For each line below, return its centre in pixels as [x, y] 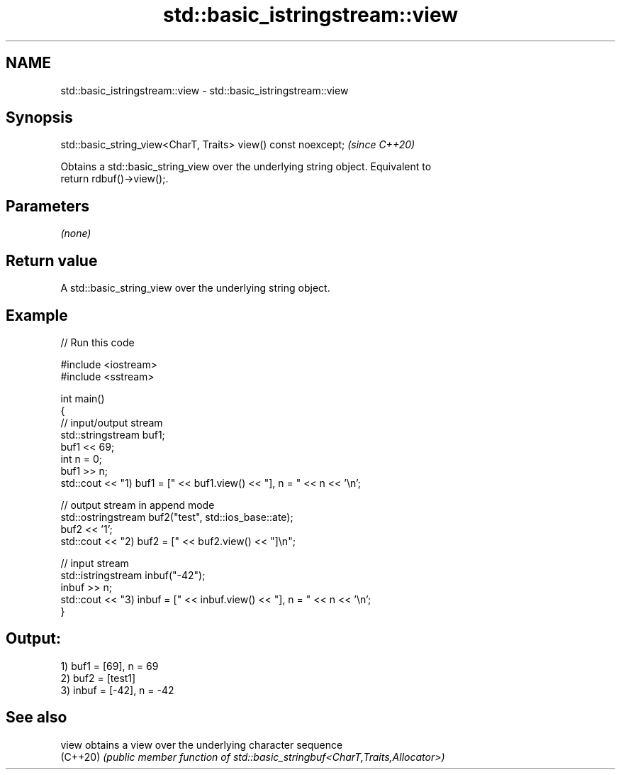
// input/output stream [112, 422]
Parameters [47, 206]
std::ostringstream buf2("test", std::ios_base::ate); [177, 517]
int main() [83, 398]
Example [37, 315]
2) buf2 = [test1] [98, 678]
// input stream [95, 563]
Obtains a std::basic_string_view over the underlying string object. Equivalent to [246, 167]
